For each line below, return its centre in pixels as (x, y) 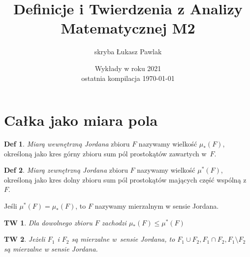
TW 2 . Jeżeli (25, 239)
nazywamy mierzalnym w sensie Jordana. (157, 206)
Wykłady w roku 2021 (128, 68)
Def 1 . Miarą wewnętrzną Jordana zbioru (67, 144)
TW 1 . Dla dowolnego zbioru (48, 222)
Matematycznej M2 (128, 28)
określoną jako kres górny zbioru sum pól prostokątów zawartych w (105, 153)
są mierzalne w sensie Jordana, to (123, 239)
